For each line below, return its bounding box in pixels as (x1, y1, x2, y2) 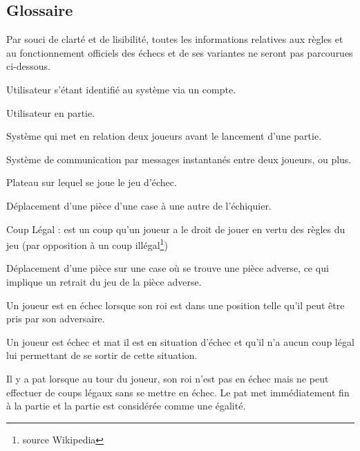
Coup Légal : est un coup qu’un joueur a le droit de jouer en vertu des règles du (6, 221, 345, 236)
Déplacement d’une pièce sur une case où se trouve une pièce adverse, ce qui (6, 261, 329, 275)
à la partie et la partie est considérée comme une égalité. (6, 398, 246, 413)
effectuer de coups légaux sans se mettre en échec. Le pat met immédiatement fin (6, 385, 350, 399)
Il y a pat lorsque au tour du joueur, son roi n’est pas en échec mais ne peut (6, 371, 329, 385)
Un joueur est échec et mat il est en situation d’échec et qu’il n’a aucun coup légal (6, 334, 354, 349)
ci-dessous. (6, 59, 50, 73)
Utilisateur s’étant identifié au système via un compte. (6, 82, 236, 96)
